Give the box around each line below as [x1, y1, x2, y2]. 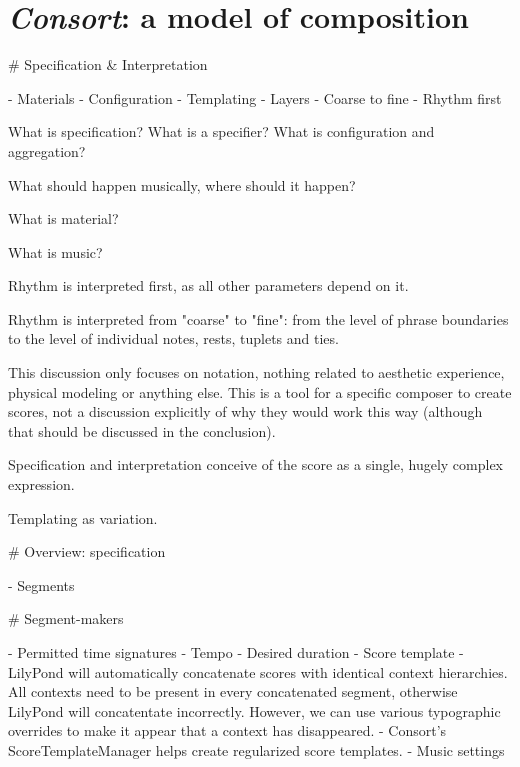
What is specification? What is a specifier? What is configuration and [8, 121, 435, 142]
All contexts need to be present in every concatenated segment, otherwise [8, 681, 458, 702]
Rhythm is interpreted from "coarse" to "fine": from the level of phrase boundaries [8, 308, 509, 329]
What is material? [8, 208, 119, 229]
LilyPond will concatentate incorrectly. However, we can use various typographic [8, 700, 501, 721]
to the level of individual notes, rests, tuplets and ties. [8, 328, 339, 349]
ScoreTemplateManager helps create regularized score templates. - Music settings [8, 739, 505, 760]
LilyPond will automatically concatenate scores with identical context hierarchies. [8, 661, 508, 682]
